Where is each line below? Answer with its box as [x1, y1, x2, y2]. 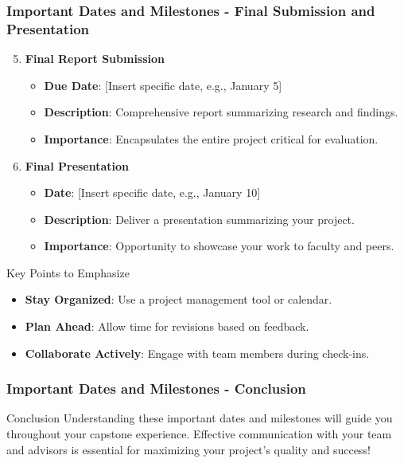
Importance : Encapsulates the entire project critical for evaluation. [44, 130, 379, 147]
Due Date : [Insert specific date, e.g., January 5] [44, 77, 282, 93]
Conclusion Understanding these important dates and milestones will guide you [6, 410, 393, 426]
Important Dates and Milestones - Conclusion [6, 379, 306, 398]
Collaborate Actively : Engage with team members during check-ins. [25, 344, 370, 361]
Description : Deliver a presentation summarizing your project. [44, 210, 355, 227]
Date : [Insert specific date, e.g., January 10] [44, 184, 261, 201]
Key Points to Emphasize [6, 264, 130, 281]
